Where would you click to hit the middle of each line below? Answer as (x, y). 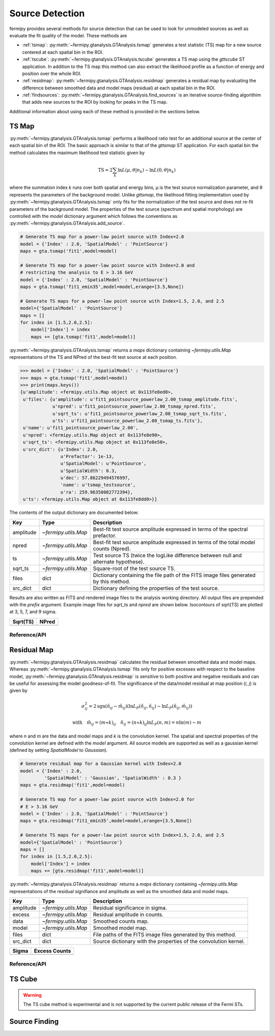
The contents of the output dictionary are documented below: (74, 512)
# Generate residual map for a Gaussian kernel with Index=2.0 (101, 764)
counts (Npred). (112, 549)
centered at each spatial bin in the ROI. (63, 52)
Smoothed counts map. (121, 921)
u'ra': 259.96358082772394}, (97, 492)
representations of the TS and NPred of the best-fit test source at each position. (93, 357)
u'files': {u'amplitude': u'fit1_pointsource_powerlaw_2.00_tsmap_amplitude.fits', (130, 399)
